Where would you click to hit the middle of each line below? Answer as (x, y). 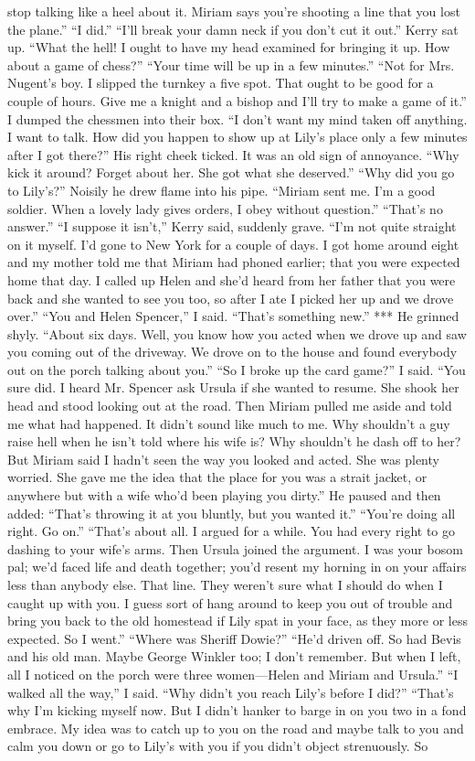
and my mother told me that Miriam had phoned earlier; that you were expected (234, 262)
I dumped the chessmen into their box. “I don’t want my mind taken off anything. (237, 118)
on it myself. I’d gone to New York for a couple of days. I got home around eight (233, 244)
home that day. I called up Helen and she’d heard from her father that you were (232, 279)
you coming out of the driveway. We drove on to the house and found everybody (232, 352)
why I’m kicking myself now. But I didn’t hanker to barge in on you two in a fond (237, 710)
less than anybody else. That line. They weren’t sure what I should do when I (225, 584)
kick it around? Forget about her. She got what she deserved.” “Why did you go (231, 172)
